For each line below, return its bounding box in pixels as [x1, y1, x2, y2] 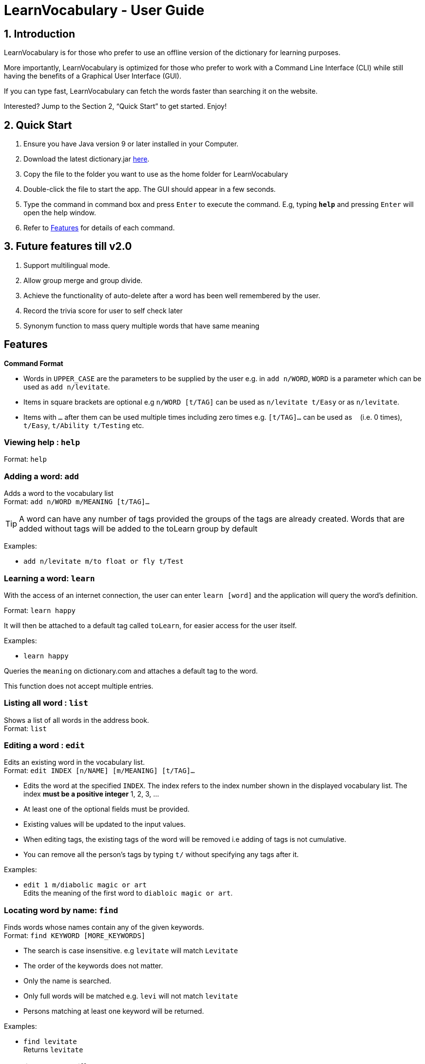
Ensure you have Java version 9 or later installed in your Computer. [23, 140, 239, 148]
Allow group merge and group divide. [23, 276, 143, 285]
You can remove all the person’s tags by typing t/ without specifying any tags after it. [23, 850, 299, 859]
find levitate [23, 1038, 77, 1046]
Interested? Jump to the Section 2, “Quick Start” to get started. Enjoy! [4, 102, 227, 111]
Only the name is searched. [23, 977, 112, 985]
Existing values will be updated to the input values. [23, 820, 186, 829]
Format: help [4, 455, 47, 464]
